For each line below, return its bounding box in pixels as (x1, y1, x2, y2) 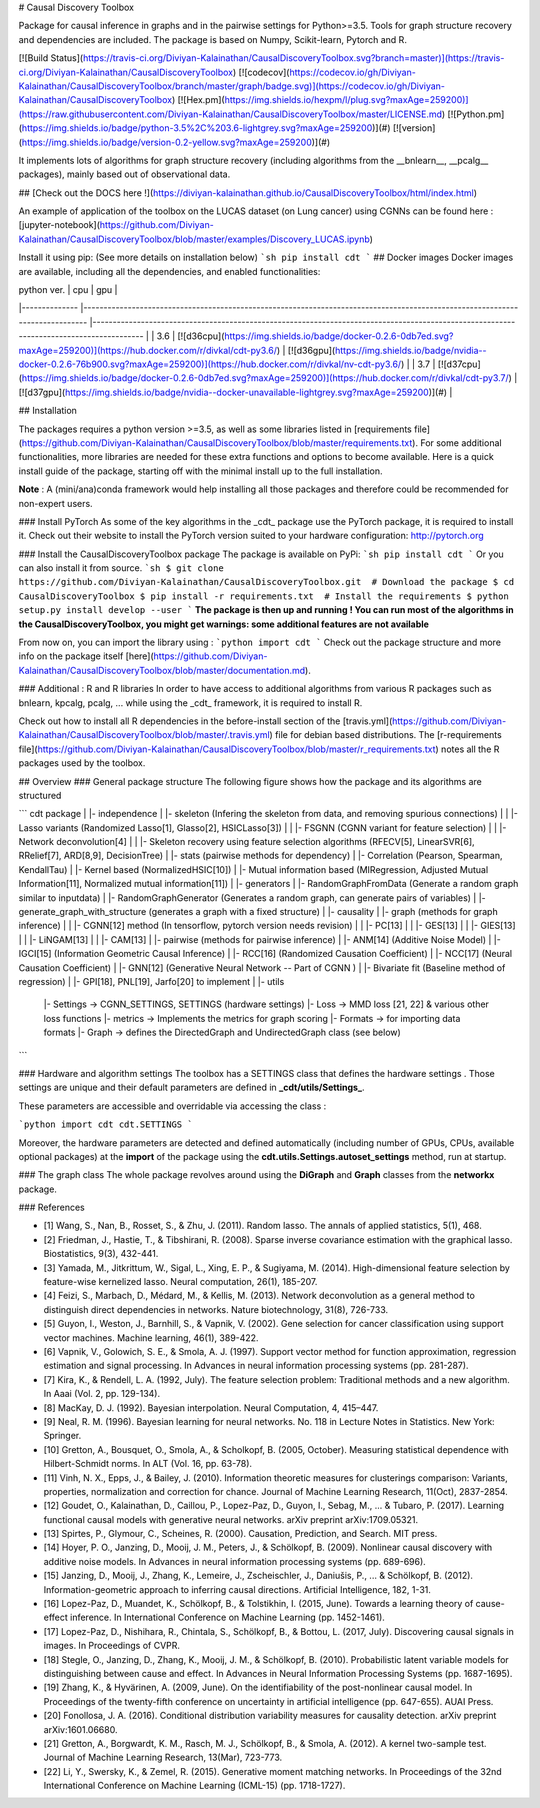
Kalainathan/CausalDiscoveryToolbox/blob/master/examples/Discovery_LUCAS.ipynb (18, 233, 370, 245)
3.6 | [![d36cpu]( (156, 330, 225, 342)
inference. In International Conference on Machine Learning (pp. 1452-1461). (70, 1611, 385, 1624)
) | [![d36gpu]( (276, 344, 336, 356)
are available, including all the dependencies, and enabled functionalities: (18, 265, 321, 277)
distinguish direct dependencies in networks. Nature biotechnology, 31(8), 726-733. (43, 1303, 389, 1315)
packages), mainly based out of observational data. (18, 168, 231, 180)
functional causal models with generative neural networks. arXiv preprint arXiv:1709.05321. (43, 1513, 419, 1525)
